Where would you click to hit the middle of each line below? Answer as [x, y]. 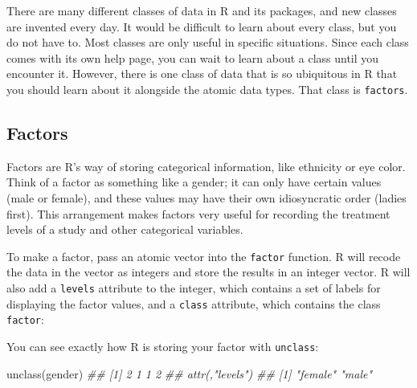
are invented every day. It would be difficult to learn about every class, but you [202, 26]
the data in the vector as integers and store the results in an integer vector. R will [208, 272]
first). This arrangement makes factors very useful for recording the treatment [198, 213]
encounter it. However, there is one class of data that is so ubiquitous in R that [202, 74]
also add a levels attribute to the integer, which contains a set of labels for [194, 288]
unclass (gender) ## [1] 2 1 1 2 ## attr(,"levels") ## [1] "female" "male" [190, 373]
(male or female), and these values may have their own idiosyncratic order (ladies [206, 198]
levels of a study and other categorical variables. [125, 229]
